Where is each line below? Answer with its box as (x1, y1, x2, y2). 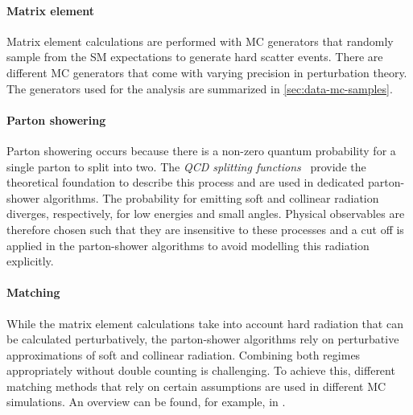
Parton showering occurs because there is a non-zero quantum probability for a (6, 142, 396, 158)
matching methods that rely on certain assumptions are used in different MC (6, 377, 386, 394)
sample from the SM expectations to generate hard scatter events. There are (6, 48, 383, 65)
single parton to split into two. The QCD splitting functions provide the (6, 158, 366, 175)
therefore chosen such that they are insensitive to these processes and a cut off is (6, 220, 404, 237)
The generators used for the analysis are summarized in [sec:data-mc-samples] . (6, 80, 393, 97)
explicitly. (6, 253, 54, 269)
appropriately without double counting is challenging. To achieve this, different (6, 362, 395, 379)
